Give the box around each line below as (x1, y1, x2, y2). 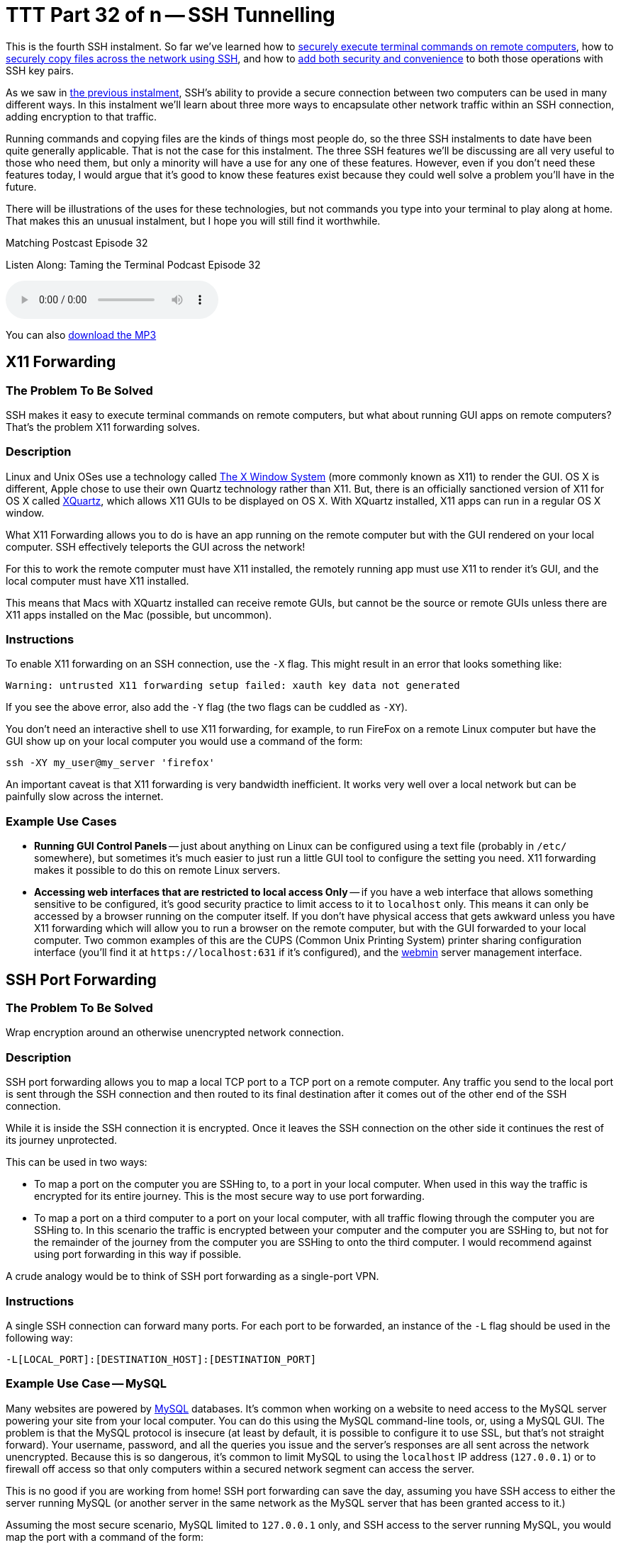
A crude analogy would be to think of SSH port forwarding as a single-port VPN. (6, 1270, 379, 1283)
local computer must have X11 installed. (6, 574, 189, 587)
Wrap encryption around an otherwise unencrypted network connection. (6, 1026, 345, 1039)
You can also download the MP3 (6, 328, 157, 341)
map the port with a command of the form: (6, 1530, 203, 1543)
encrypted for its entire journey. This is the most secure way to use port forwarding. (34, 1190, 425, 1203)
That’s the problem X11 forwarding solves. (6, 420, 200, 433)
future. (6, 180, 37, 193)
